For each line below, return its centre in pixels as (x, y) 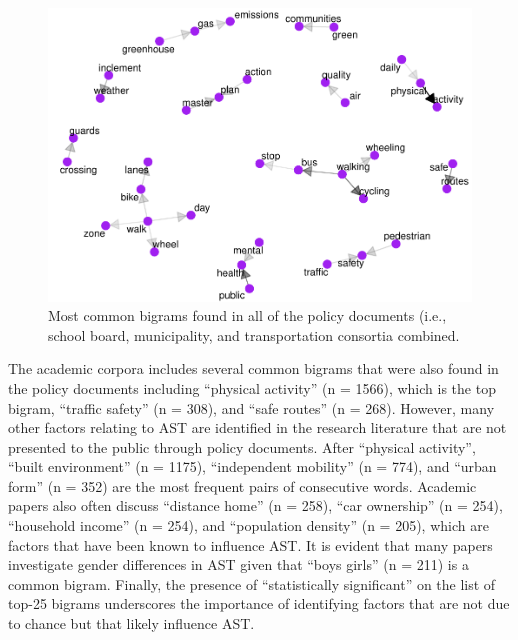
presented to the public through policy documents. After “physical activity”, (242, 446)
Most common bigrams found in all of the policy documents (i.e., (247, 315)
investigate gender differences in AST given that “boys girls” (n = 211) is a (238, 564)
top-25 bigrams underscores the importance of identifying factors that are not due (259, 603)
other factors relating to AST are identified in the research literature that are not (257, 427)
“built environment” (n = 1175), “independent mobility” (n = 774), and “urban (252, 466)
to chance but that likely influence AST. (131, 623)
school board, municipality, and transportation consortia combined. (254, 334)
